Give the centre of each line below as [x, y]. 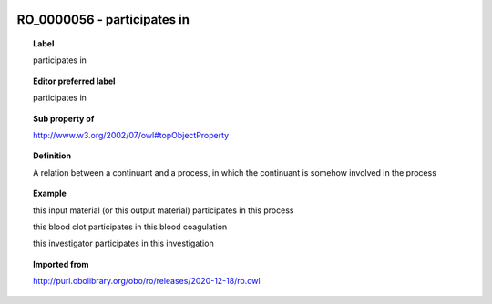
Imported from [61, 264]
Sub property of [64, 118]
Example [50, 193]
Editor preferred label [74, 81]
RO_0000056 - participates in [103, 20]
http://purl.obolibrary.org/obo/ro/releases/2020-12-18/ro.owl [147, 281]
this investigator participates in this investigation [123, 243]
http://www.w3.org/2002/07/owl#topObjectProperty [131, 135]
